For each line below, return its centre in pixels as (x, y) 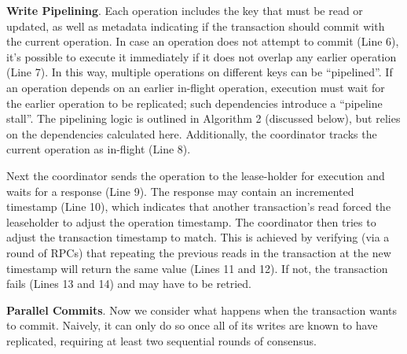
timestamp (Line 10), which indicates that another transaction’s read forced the (199, 206)
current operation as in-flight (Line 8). (99, 149)
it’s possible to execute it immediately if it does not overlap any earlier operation (202, 56)
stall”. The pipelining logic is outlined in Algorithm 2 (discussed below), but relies (203, 118)
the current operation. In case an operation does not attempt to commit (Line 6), (203, 41)
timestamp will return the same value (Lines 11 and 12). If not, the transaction (197, 268)
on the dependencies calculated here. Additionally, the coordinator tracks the (192, 133)
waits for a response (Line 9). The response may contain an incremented (180, 191)
